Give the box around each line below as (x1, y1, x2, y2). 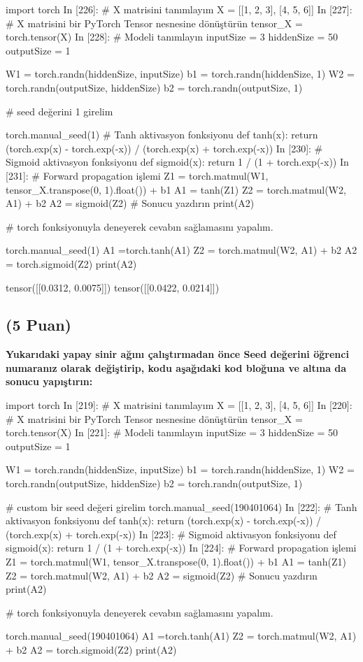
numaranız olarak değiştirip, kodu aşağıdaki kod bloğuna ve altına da (6, 360, 347, 375)
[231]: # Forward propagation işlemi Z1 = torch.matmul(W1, (6, 168, 269, 182)
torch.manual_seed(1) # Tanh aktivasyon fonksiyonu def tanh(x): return (6, 127, 318, 142)
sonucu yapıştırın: (6, 374, 93, 389)
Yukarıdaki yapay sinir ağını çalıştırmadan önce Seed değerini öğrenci (6, 347, 349, 361)
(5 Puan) (6, 314, 71, 336)
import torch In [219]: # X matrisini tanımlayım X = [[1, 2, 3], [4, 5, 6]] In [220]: (6, 398, 353, 412)
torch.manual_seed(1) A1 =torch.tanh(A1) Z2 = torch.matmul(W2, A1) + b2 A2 (6, 243, 357, 257)
